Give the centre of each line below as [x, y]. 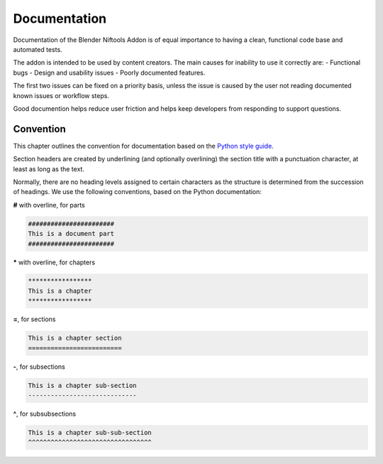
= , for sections [34, 319]
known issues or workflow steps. [61, 95]
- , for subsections [39, 367]
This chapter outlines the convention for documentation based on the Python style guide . [144, 146]
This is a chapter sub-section [83, 385]
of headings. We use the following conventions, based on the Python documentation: [138, 192]
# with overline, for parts [49, 205]
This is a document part [71, 234]
